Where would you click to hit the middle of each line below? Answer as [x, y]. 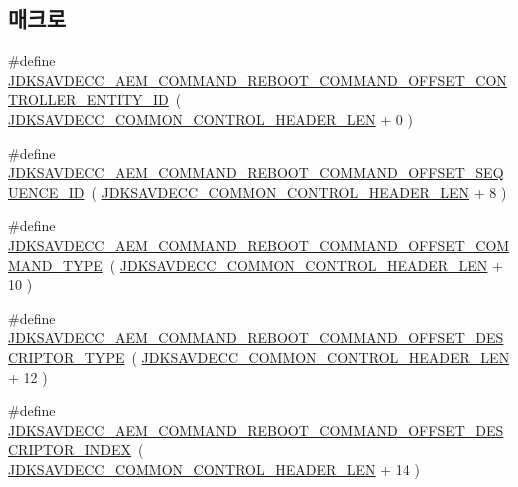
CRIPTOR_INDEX [70, 449]
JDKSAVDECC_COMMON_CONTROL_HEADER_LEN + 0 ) [210, 118]
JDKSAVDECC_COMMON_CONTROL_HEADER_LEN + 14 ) [214, 468]
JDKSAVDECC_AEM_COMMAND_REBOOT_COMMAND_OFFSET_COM [259, 244]
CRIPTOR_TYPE [66, 356]
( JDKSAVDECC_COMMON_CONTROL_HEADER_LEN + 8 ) [299, 191]
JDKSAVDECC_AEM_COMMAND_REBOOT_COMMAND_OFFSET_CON [257, 79]
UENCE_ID [46, 191]
